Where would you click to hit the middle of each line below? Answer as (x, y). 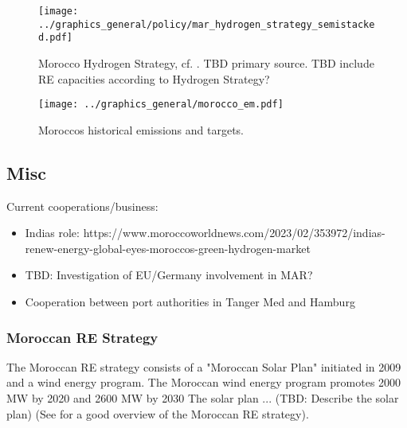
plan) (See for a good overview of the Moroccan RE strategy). (158, 413)
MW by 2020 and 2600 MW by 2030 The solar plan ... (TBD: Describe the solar (203, 397)
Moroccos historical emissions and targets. (141, 129)
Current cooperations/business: (82, 206)
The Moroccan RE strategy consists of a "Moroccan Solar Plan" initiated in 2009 (204, 366)
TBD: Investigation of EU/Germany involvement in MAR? (169, 275)
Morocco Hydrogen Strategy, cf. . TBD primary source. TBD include (206, 62)
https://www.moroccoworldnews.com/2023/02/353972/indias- (234, 233)
